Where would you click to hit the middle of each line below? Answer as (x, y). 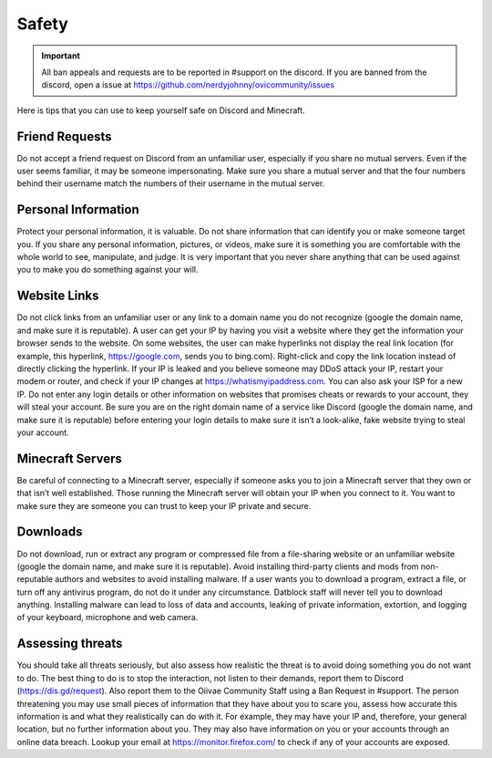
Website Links (58, 296)
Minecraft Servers (70, 458)
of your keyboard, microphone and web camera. (108, 618)
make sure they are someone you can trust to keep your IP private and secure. (164, 505)
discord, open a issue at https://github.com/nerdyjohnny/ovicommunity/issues (188, 85)
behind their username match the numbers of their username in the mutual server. (171, 183)
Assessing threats (70, 644)
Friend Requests (64, 136)
